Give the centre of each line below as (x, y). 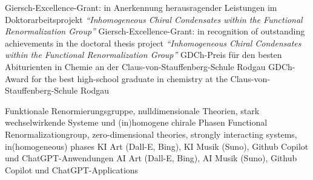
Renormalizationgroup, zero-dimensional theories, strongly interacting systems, (151, 134)
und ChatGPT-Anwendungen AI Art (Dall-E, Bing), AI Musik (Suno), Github (151, 158)
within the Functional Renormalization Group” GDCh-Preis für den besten (143, 55)
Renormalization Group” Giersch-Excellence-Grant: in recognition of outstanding (155, 31)
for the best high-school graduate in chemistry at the (129, 78)
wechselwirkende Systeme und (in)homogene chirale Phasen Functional (136, 122)
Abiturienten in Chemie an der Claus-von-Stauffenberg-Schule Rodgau (135, 66)
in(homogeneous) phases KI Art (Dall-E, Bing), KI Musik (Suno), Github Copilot (157, 146)
